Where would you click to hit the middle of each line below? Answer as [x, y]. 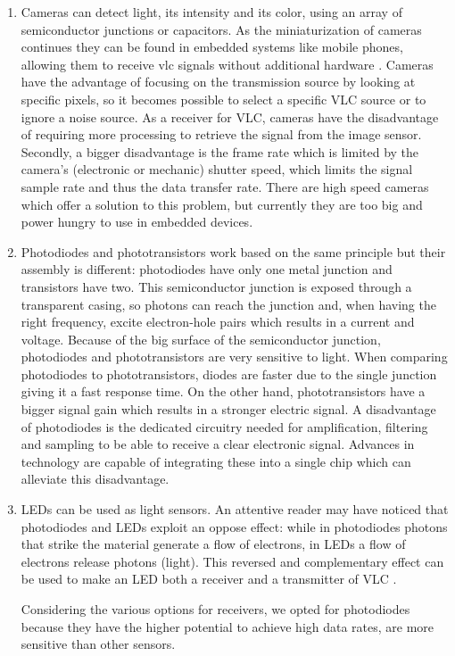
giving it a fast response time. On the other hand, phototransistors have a [223, 391]
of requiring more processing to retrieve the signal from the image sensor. [221, 134]
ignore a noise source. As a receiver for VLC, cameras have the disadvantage [230, 116]
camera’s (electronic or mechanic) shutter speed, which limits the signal [217, 169]
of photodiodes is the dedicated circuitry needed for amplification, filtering [224, 426]
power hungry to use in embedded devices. [137, 222]
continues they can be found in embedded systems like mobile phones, [212, 47]
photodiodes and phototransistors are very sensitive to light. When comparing [234, 357]
